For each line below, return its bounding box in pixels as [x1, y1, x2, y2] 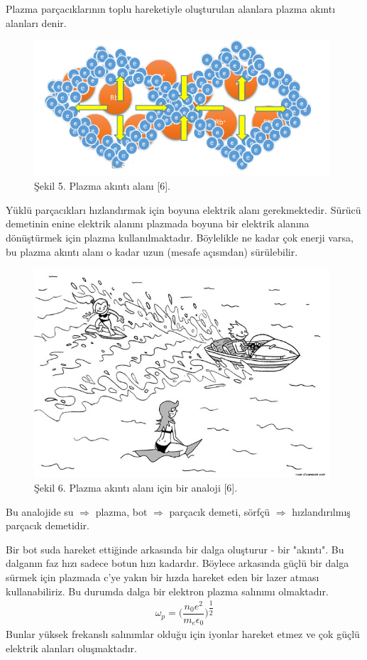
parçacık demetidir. [6, 518, 89, 533]
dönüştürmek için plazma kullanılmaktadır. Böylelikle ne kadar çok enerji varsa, [6, 230, 354, 245]
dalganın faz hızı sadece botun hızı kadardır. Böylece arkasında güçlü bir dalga [6, 556, 349, 570]
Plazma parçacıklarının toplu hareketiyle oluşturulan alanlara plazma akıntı [6, 1, 336, 16]
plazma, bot [95, 504, 148, 519]
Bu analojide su [6, 504, 74, 519]
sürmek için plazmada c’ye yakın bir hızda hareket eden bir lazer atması [6, 570, 319, 585]
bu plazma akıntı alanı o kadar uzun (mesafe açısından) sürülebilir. [6, 244, 298, 259]
